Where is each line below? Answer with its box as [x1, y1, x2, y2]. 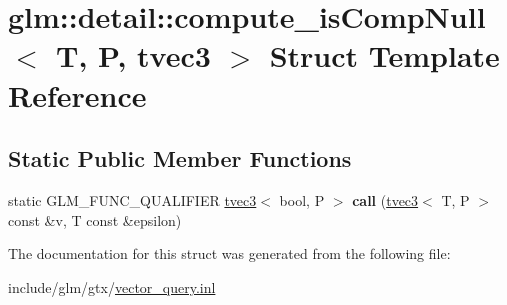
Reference [8, 74, 147, 115]
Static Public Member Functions [8, 143, 352, 174]
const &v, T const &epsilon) [8, 209, 182, 230]
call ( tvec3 [352, 189, 419, 210]
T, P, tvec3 [56, 35, 211, 76]
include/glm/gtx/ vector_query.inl [8, 276, 216, 297]
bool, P [279, 189, 325, 210]
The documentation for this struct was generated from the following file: [8, 243, 451, 264]
